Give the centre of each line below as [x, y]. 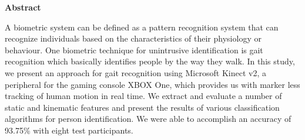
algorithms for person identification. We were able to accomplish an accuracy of [148, 119]
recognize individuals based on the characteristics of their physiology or [133, 38]
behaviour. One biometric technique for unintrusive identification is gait [134, 49]
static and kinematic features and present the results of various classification [142, 107]
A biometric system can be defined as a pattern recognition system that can [142, 27]
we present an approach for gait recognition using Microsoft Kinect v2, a [135, 72]
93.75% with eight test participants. [69, 130]
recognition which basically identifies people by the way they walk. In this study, [150, 61]
